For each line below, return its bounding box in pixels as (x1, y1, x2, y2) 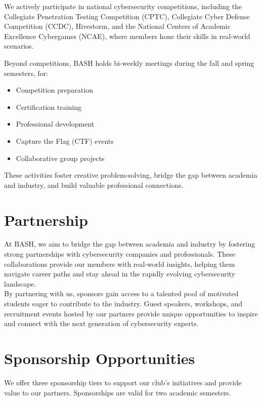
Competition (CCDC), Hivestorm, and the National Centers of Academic (4, 21, 231, 31)
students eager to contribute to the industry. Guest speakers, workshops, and (4, 298, 243, 308)
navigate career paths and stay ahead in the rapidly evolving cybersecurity (4, 268, 236, 279)
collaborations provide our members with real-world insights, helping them (4, 258, 235, 269)
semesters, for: (4, 67, 49, 78)
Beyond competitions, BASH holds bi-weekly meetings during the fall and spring (4, 57, 254, 68)
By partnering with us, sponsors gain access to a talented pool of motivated (4, 288, 239, 299)
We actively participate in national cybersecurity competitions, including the (4, 1, 242, 11)
